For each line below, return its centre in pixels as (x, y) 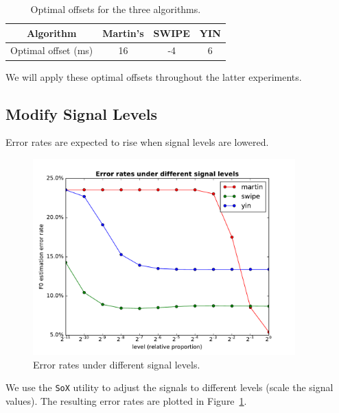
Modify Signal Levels (82, 113)
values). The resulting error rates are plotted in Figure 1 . (126, 400)
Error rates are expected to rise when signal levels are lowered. (137, 142)
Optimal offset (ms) (52, 50)
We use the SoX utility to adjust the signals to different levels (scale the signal (169, 387)
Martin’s (123, 33)
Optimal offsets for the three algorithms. (116, 9)
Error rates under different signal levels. (117, 364)
